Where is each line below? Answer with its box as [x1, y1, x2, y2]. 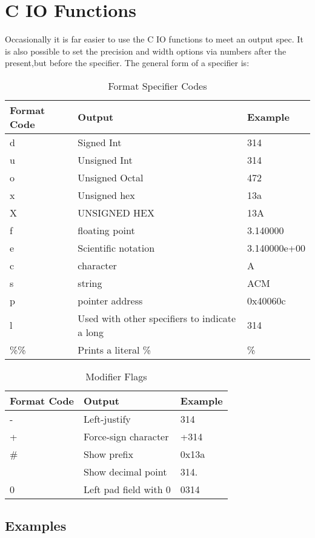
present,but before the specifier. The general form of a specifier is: [5, 56, 250, 69]
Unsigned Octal [78, 170, 144, 184]
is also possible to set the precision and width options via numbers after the [5, 44, 287, 57]
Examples [5, 516, 67, 535]
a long [78, 324, 104, 339]
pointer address [78, 293, 143, 308]
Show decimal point [84, 464, 167, 479]
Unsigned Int [78, 152, 133, 167]
